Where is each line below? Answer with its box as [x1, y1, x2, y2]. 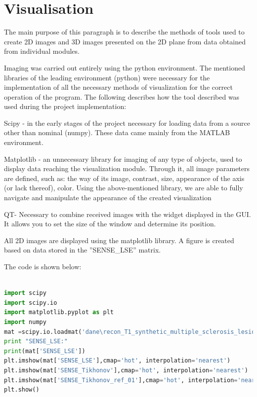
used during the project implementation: [4, 101, 127, 111]
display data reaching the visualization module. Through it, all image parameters [4, 163, 250, 174]
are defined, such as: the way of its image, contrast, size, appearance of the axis [4, 173, 245, 183]
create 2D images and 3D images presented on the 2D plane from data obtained [4, 36, 246, 46]
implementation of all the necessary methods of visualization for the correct [4, 82, 233, 92]
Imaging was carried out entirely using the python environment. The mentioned [4, 62, 245, 72]
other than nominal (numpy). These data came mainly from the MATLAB [4, 127, 230, 138]
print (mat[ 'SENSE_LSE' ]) [4, 347, 86, 355]
